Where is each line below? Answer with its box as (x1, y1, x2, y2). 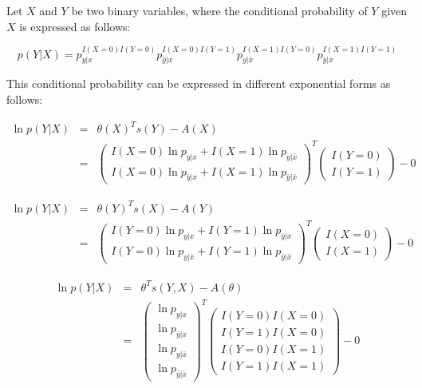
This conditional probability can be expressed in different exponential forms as (6, 75, 391, 92)
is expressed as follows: (19, 18, 131, 34)
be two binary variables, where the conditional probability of (71, 2, 368, 18)
